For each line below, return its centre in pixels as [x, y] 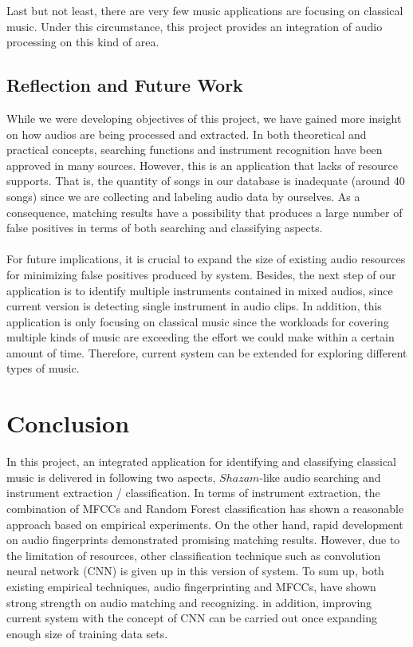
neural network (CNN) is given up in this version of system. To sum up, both [195, 571]
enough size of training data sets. [87, 633]
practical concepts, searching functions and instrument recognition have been [195, 150]
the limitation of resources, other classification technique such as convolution [194, 555]
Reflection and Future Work [125, 85]
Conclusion [68, 423]
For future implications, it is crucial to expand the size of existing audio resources [206, 259]
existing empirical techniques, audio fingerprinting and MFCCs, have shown [191, 586]
